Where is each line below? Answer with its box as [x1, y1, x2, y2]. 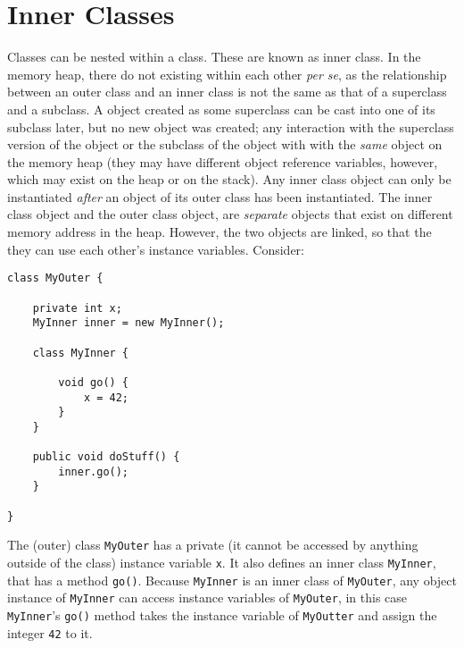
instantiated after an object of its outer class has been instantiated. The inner [7, 187, 433, 206]
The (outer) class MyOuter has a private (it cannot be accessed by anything [7, 535, 418, 554]
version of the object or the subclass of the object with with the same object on [7, 135, 443, 154]
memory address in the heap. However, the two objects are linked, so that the [7, 223, 432, 241]
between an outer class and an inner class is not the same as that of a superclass [7, 82, 447, 101]
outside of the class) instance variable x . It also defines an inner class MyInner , [7, 553, 436, 572]
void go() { [58, 375, 129, 389]
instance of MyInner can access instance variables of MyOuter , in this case [7, 588, 408, 607]
